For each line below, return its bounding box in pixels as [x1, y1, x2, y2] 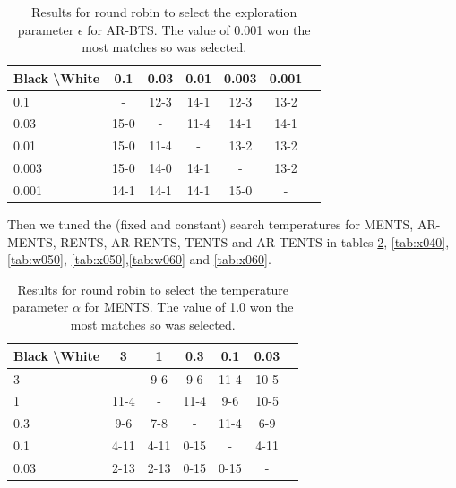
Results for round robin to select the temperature [17, 279, 288, 298]
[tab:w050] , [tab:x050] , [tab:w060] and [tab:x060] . [7, 250, 271, 269]
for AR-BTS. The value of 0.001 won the [87, 20, 311, 39]
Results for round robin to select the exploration [31, 3, 297, 21]
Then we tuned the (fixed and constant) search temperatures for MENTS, [7, 215, 414, 234]
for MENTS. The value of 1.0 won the [84, 297, 294, 316]
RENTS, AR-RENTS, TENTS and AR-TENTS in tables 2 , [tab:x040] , [60, 232, 450, 251]
